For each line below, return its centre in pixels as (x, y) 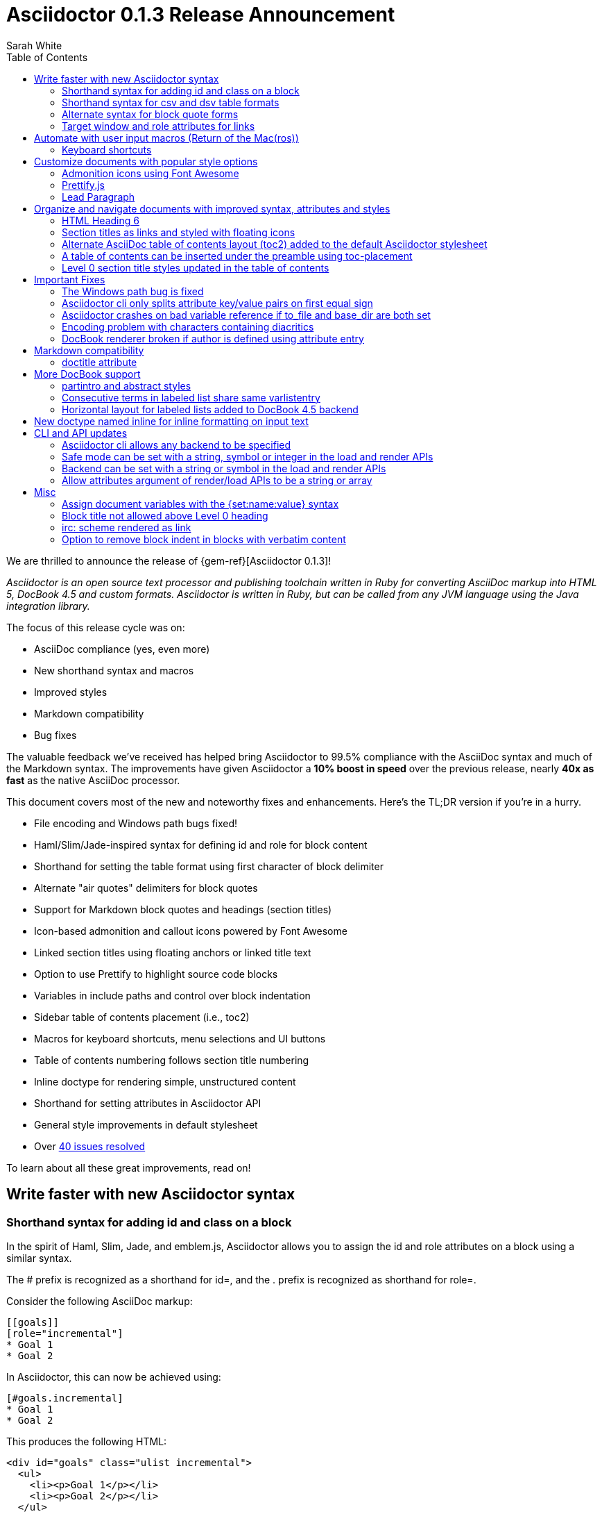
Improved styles (71, 692)
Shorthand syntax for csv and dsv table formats (171, 102)
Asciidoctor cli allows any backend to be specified (177, 444)
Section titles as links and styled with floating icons (179, 232)
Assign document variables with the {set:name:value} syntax (200, 504)
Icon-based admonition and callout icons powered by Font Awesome (191, 931)
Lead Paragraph (98, 197)
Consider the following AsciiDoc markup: (100, 1301)
